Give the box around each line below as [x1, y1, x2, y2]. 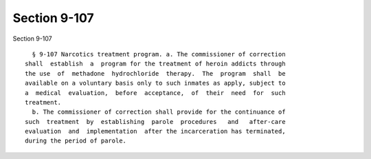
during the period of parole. [25, 137, 127, 145]
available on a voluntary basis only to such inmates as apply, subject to [25, 79, 286, 87]
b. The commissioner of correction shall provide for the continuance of [32, 108, 286, 116]
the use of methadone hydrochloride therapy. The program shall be [25, 70, 286, 77]
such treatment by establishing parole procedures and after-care [25, 118, 286, 125]
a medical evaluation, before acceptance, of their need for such [25, 89, 286, 96]
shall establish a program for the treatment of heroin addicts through [25, 60, 286, 68]
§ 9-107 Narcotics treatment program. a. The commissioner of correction [32, 50, 286, 58]
